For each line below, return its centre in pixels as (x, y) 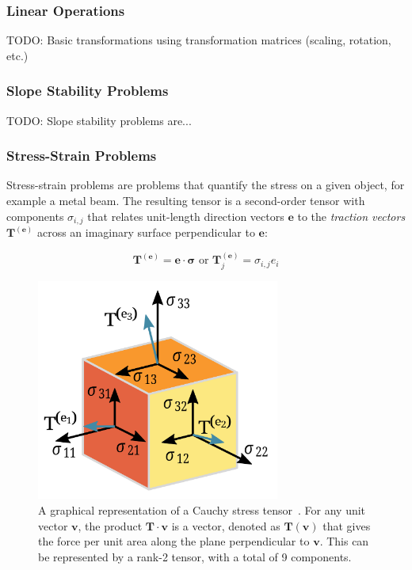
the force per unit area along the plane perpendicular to (174, 541)
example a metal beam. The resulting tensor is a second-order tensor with (186, 201)
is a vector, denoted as (226, 525)
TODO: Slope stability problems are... (99, 120)
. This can (344, 541)
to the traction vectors (351, 216)
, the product (110, 525)
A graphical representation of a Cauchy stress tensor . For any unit (202, 509)
